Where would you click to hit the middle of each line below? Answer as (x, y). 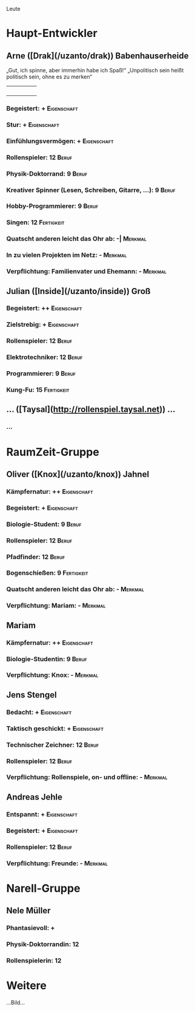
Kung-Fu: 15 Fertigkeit (38, 390)
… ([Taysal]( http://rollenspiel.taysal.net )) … (91, 410)
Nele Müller (28, 911)
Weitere (26, 986)
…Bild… (16, 1002)
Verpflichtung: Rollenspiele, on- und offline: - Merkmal (87, 777)
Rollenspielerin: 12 (34, 961)
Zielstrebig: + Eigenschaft (43, 324)
